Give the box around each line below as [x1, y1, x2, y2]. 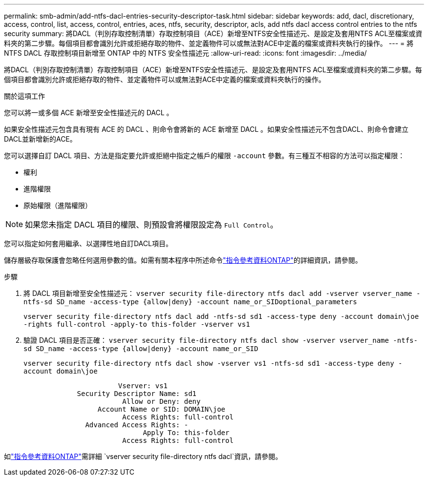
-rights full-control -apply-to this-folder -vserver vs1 [23, 320, 250, 328]
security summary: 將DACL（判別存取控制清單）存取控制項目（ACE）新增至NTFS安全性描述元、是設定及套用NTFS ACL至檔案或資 [4, 29, 423, 38]
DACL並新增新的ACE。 [4, 135, 77, 143]
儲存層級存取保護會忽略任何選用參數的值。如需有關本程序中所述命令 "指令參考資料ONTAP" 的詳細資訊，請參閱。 [4, 256, 362, 264]
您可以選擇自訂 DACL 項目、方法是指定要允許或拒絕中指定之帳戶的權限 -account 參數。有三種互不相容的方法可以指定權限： [4, 151, 405, 160]
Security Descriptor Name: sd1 [77, 390, 197, 397]
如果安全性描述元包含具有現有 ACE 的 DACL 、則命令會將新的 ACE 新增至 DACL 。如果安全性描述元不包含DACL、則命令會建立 [4, 125, 408, 133]
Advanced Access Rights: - [85, 421, 189, 429]
